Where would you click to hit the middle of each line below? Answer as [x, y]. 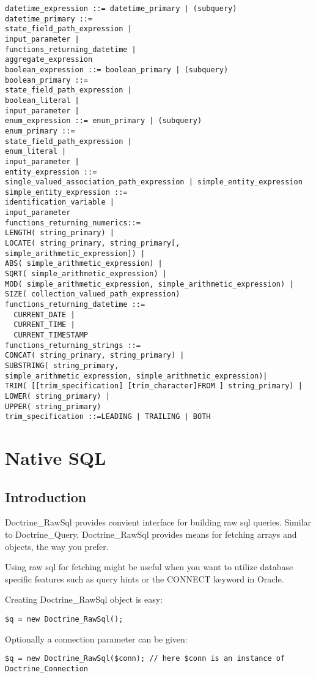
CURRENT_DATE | [44, 315]
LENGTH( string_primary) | [60, 233]
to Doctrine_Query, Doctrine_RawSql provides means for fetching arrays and [151, 534]
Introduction [46, 496]
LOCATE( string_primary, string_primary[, [93, 243]
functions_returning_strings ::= [73, 345]
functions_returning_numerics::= [73, 223]
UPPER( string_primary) [53, 406]
